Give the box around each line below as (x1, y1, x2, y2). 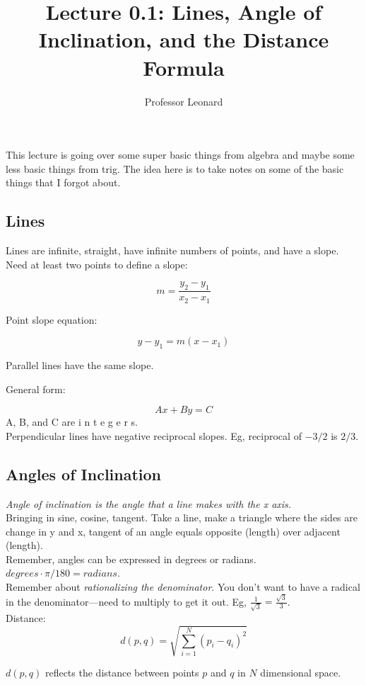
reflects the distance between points (45, 665, 199, 680)
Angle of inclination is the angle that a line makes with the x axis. (6, 496, 292, 511)
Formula (143, 52, 225, 81)
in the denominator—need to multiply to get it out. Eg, (6, 594, 247, 608)
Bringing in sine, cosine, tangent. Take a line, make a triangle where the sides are (6, 510, 358, 525)
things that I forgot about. (6, 175, 121, 190)
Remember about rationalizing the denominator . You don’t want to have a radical (6, 579, 360, 594)
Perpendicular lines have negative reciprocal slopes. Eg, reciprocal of (6, 428, 302, 443)
